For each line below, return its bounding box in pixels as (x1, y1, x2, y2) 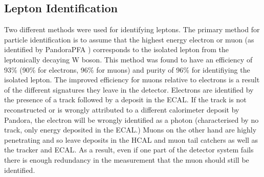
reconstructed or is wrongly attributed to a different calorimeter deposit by (4, 104, 239, 115)
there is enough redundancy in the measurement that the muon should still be (4, 154, 249, 165)
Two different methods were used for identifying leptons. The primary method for (4, 24, 260, 35)
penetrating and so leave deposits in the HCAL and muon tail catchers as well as (4, 134, 258, 145)
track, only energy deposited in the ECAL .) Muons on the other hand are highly (4, 124, 257, 135)
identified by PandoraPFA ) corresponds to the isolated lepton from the (4, 44, 229, 55)
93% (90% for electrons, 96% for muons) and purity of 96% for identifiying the (4, 64, 250, 75)
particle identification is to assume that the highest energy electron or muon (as (4, 34, 254, 45)
